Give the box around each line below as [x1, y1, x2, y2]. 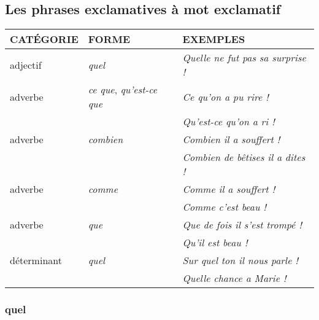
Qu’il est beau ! [182, 235, 248, 250]
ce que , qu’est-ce [88, 82, 158, 97]
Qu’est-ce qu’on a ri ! [182, 114, 275, 129]
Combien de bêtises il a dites [182, 150, 306, 165]
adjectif [10, 57, 42, 72]
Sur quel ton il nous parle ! [182, 253, 299, 268]
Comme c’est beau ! [182, 200, 267, 214]
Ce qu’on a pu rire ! [182, 89, 269, 104]
